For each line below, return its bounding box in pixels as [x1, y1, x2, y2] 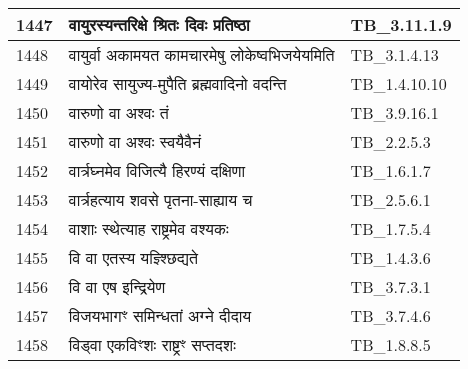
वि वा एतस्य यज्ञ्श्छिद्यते [68, 246, 198, 269]
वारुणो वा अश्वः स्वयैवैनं [68, 130, 202, 153]
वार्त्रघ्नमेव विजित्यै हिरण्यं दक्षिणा [68, 159, 246, 182]
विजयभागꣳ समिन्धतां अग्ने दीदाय [68, 304, 252, 327]
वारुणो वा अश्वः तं [68, 101, 169, 124]
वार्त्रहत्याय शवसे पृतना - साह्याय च [68, 188, 253, 211]
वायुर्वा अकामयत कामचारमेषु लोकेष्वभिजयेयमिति [68, 43, 335, 66]
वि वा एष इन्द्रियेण [68, 275, 166, 298]
